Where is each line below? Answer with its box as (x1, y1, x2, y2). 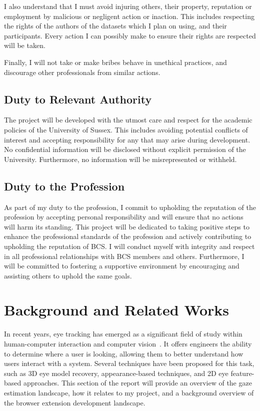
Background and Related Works (4, 299, 229, 320)
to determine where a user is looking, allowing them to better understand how (4, 348, 243, 358)
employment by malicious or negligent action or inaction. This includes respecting (4, 10, 254, 21)
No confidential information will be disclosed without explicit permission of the (4, 144, 246, 154)
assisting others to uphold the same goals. (4, 270, 132, 280)
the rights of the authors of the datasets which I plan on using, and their (4, 20, 227, 31)
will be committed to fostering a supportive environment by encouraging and (4, 260, 239, 271)
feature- (230, 367, 254, 378)
